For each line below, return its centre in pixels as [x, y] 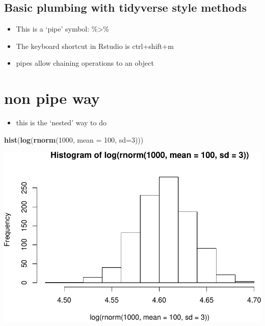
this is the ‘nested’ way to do [61, 123]
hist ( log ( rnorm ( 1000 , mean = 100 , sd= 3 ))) [74, 139]
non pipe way [52, 98]
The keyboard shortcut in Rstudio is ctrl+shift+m [95, 46]
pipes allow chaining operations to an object [85, 63]
